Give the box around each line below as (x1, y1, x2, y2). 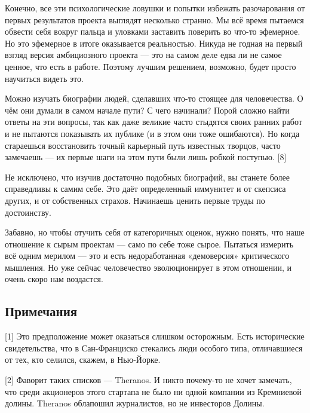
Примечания (5, 302, 78, 320)
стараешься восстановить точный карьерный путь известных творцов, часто (5, 139, 281, 151)
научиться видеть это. (5, 72, 84, 84)
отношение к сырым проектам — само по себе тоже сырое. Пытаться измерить (5, 237, 294, 250)
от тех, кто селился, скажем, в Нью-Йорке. (5, 353, 161, 366)
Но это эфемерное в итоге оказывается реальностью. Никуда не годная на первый (5, 36, 303, 49)
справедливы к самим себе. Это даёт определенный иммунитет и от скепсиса (5, 182, 286, 195)
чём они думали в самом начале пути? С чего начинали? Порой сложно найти (5, 103, 290, 116)
